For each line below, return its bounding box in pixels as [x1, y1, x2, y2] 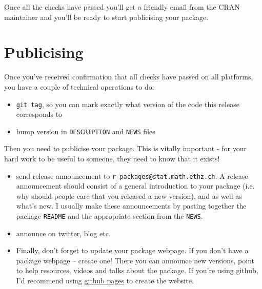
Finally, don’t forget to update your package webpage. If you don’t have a [16, 245, 249, 256]
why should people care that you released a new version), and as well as [16, 190, 242, 201]
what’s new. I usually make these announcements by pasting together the [16, 200, 247, 211]
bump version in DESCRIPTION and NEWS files [16, 126, 155, 136]
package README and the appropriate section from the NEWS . [16, 211, 203, 221]
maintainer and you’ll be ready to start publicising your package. [4, 11, 209, 22]
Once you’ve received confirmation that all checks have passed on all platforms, [4, 71, 253, 82]
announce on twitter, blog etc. [16, 228, 111, 238]
